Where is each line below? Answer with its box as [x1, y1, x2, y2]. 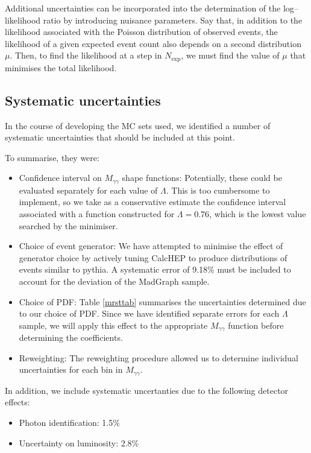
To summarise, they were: [5, 151, 99, 163]
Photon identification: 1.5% [19, 416, 120, 429]
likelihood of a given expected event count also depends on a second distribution [5, 37, 301, 49]
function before [228, 318, 284, 331]
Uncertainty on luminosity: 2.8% [19, 436, 139, 449]
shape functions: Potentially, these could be [122, 171, 282, 184]
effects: [5, 396, 30, 408]
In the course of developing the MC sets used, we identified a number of [5, 119, 271, 131]
